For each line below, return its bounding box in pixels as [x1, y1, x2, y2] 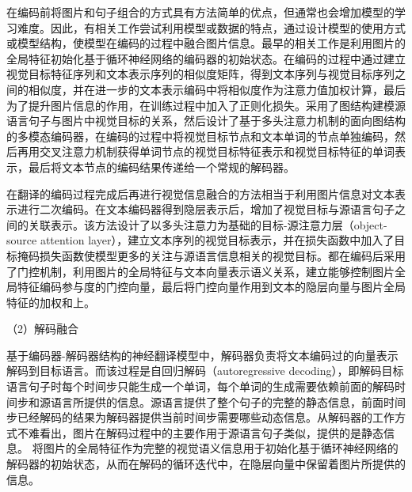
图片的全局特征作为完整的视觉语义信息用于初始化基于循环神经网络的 [43, 440, 399, 456]
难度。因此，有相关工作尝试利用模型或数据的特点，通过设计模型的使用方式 [17, 19, 406, 36]
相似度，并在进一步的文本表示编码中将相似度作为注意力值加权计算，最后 [28, 81, 406, 97]
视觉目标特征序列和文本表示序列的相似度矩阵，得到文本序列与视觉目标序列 [6, 66, 395, 82]
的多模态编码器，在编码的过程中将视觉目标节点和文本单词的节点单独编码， [6, 127, 395, 144]
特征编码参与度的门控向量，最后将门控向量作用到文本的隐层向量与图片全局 [17, 278, 406, 295]
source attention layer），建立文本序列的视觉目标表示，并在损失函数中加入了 [6, 232, 395, 248]
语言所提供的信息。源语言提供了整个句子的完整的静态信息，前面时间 [50, 393, 406, 410]
